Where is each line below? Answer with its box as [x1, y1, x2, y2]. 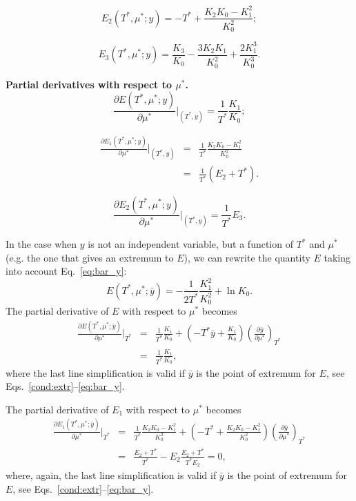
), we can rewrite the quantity [184, 250, 310, 264]
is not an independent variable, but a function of [88, 237, 293, 251]
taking [324, 250, 350, 264]
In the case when [6, 237, 77, 251]
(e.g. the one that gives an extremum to [6, 250, 174, 264]
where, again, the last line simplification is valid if [6, 468, 217, 482]
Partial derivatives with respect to [6, 77, 172, 91]
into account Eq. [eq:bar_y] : [6, 264, 127, 278]
